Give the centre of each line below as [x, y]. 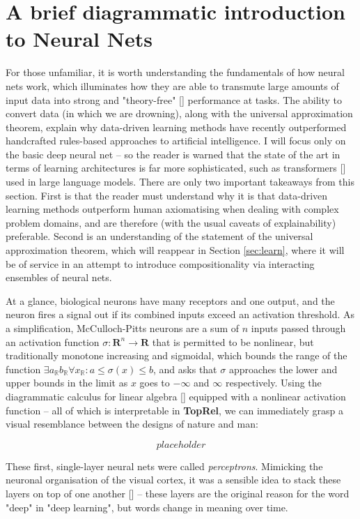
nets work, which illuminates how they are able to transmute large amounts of [172, 85]
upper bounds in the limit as [67, 383]
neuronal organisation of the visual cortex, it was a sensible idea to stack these [173, 480]
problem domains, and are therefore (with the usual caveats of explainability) [171, 222]
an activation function [53, 341]
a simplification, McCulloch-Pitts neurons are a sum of [123, 328]
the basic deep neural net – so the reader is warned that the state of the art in [173, 154]
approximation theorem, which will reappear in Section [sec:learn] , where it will [175, 250]
